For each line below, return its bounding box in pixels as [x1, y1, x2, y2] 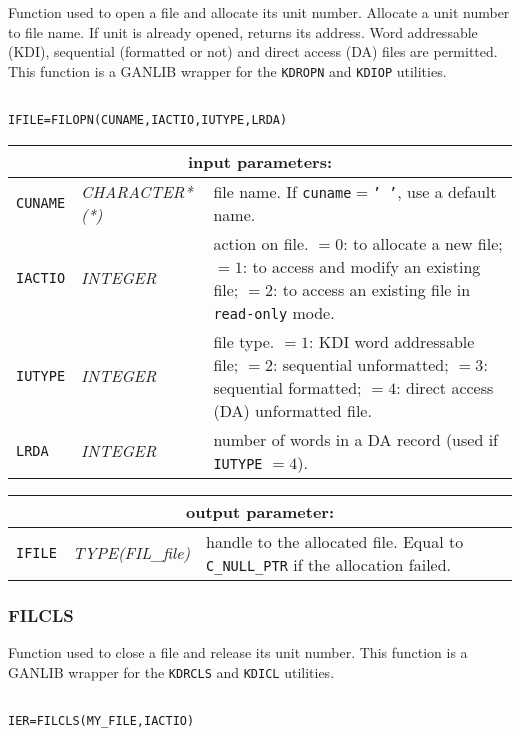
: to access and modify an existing [242, 254, 481, 278]
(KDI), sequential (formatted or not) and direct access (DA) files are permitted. [8, 41, 498, 62]
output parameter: [185, 499, 335, 523]
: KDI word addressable [308, 329, 475, 353]
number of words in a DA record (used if [213, 427, 498, 451]
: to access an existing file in [272, 277, 471, 301]
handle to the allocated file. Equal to [206, 529, 464, 553]
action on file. [213, 231, 309, 255]
